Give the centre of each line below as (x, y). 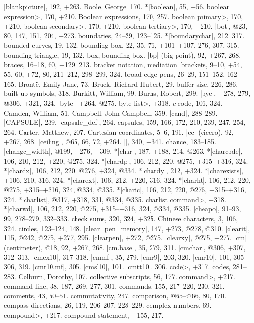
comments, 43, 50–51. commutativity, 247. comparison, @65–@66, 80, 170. (115, 295)
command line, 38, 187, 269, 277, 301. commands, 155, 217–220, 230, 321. (114, 286)
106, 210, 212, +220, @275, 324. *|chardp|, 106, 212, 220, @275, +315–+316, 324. (126, 161)
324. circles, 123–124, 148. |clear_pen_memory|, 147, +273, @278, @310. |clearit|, (127, 228)
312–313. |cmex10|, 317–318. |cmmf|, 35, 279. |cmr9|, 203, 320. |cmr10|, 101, (118, 257)
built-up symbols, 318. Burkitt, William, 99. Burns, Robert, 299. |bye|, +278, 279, (127, 93)
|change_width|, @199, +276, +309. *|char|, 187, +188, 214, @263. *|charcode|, (123, 151)
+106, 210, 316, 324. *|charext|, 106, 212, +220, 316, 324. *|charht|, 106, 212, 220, (127, 180)
